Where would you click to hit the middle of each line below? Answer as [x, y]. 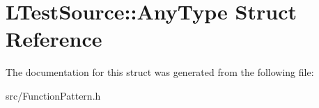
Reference [54, 39]
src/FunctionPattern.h [53, 95]
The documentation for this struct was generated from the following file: [160, 72]
